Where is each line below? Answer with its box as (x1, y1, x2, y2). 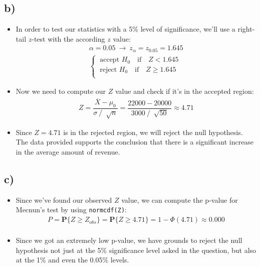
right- (237, 24, 255, 34)
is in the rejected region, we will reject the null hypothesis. (63, 126, 243, 137)
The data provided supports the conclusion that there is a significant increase (16, 137, 254, 147)
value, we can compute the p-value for (121, 194, 238, 205)
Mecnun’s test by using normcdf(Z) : (16, 204, 127, 215)
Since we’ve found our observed (16, 194, 112, 205)
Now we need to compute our (16, 86, 106, 96)
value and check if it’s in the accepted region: (115, 86, 254, 96)
